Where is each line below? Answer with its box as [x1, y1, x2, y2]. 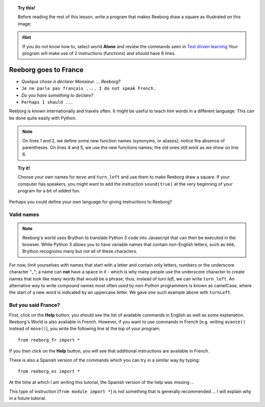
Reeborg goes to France [9, 65, 83, 74]
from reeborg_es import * [18, 368, 80, 374]
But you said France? [9, 302, 60, 309]
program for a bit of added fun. [18, 188, 80, 193]
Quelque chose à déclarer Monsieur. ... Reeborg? [21, 79, 121, 84]
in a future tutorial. [9, 395, 47, 401]
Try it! [18, 165, 30, 171]
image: [18, 21, 32, 27]
